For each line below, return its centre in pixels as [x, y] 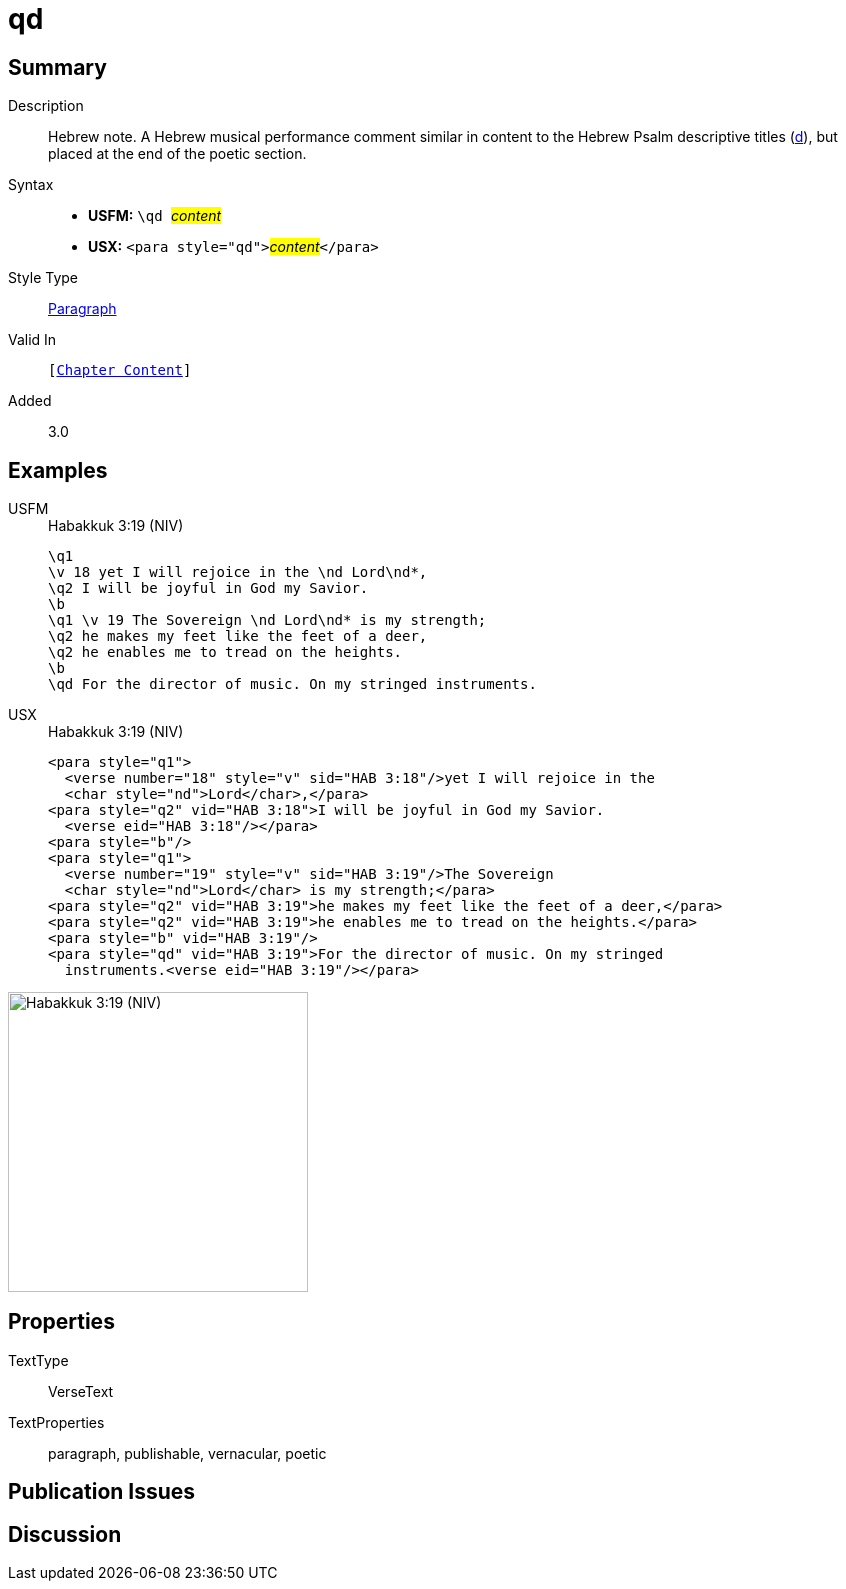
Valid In [32, 340]
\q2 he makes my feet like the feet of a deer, [238, 636]
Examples [58, 470]
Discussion [65, 1534]
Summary [57, 67]
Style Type [43, 278]
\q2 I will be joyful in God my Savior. [208, 588]
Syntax [31, 185]
